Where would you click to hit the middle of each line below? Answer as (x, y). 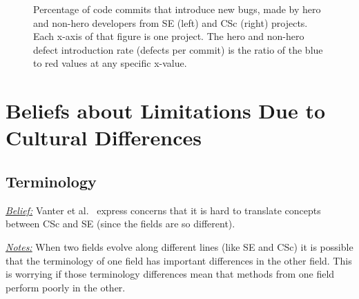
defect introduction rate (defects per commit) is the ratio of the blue (178, 49)
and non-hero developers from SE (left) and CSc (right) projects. (171, 22)
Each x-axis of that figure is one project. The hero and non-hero (169, 36)
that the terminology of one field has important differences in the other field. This (179, 260)
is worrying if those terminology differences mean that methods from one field (170, 274)
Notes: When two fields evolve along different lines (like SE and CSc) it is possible (179, 246)
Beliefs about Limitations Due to (166, 111)
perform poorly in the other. (66, 287)
